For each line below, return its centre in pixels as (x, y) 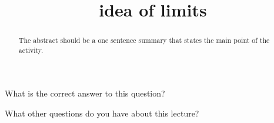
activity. (31, 50)
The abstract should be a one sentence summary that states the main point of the (144, 40)
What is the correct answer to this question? (85, 93)
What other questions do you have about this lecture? (102, 113)
